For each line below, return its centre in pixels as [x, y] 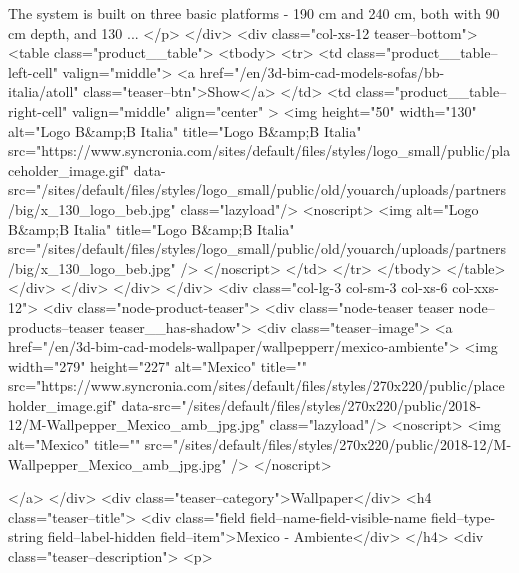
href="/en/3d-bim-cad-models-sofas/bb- [322, 71]
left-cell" [33, 71]
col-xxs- [475, 287]
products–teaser [56, 326]
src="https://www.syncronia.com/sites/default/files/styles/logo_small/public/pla [259, 150]
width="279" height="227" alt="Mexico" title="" [157, 365]
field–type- [463, 516]
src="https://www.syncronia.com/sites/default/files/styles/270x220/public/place [256, 385]
